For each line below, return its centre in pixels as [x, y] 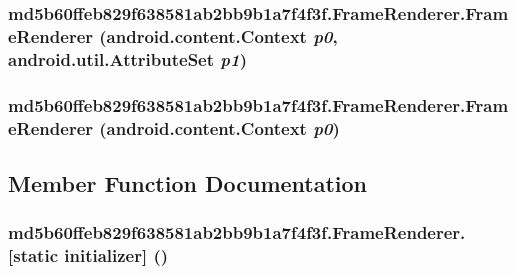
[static [33, 255]
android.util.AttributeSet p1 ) [127, 58]
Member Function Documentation [188, 182]
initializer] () [116, 255]
